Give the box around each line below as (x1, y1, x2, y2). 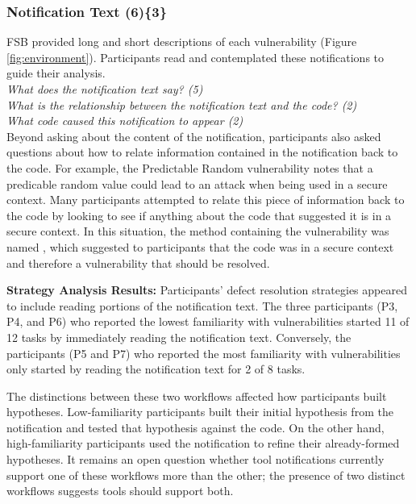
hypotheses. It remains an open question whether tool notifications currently (6, 451, 385, 468)
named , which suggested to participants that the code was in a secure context (6, 238, 394, 255)
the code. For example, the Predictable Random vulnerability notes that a (6, 159, 373, 176)
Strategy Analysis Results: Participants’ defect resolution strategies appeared (6, 281, 407, 298)
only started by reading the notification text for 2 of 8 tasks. (6, 360, 306, 377)
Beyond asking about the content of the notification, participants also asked (6, 127, 381, 144)
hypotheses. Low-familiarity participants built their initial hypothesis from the (6, 403, 393, 420)
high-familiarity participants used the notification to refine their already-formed (6, 435, 400, 452)
